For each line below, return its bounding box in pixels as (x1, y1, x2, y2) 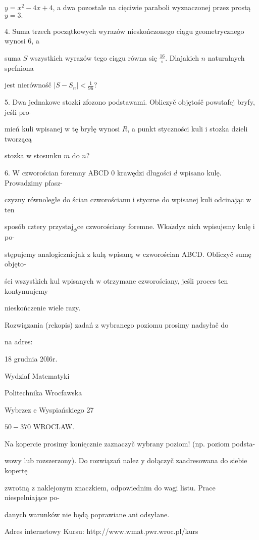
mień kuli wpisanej (5, 123, 63, 134)
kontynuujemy (5, 285, 48, 296)
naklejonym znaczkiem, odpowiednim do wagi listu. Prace (37, 482, 216, 492)
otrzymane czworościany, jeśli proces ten (103, 275, 228, 286)
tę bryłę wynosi (72, 123, 120, 134)
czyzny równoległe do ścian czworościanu (5, 194, 131, 205)
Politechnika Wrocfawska (5, 387, 82, 398)
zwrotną (5, 482, 30, 492)
